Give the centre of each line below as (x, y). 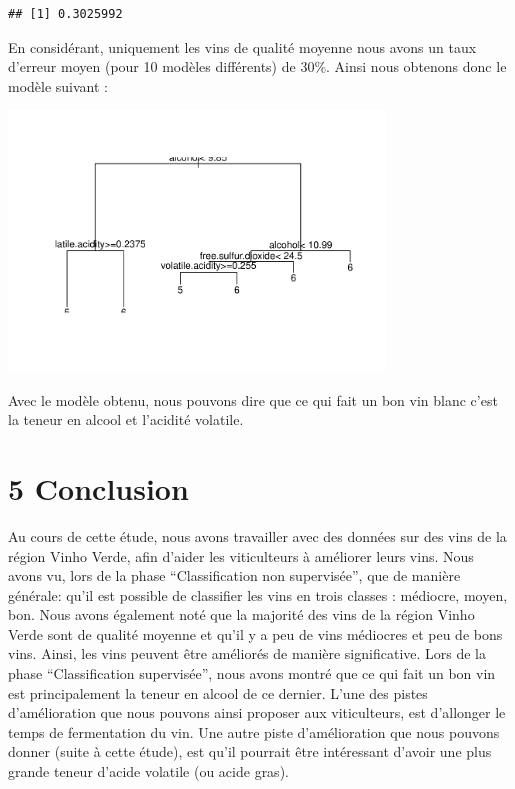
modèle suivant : (58, 85)
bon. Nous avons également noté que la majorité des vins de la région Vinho (241, 614)
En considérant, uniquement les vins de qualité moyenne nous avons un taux (242, 46)
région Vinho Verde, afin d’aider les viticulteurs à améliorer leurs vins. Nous (241, 555)
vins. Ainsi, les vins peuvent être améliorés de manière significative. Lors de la (247, 653)
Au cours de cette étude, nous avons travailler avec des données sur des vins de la (257, 535)
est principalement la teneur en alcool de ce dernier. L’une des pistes (218, 692)
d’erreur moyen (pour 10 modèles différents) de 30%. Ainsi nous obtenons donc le (257, 66)
